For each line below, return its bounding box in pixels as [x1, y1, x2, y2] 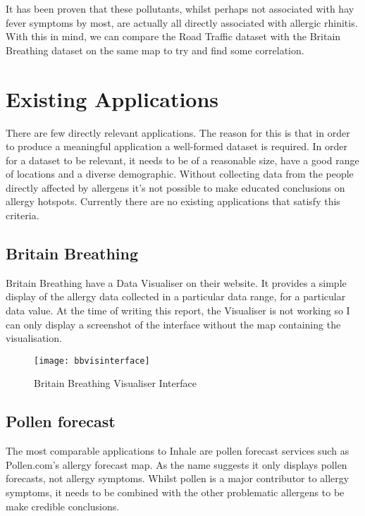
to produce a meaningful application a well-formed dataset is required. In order [6, 139, 347, 154]
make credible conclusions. [6, 498, 120, 513]
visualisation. [6, 331, 62, 345]
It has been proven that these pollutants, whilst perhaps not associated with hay [6, 1, 354, 16]
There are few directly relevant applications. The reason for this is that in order [6, 125, 350, 140]
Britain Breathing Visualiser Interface [34, 376, 197, 391]
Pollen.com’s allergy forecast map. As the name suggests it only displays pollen [6, 457, 347, 472]
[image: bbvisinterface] [34, 355, 150, 366]
